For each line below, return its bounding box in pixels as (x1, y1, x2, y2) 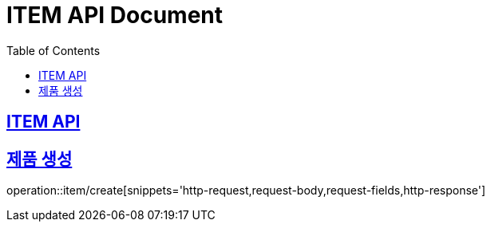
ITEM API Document (6, 2, 224, 29)
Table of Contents (6, 43, 101, 57)
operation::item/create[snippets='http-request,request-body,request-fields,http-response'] (6, 183, 486, 198)
